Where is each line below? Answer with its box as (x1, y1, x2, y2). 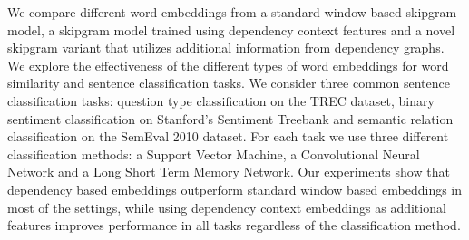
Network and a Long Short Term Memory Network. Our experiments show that (7, 162, 450, 181)
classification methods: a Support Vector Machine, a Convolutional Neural (7, 144, 420, 163)
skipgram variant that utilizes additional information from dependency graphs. (7, 38, 445, 57)
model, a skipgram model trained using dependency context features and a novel (7, 20, 455, 39)
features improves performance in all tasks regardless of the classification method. (7, 216, 461, 235)
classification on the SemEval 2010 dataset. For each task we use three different (7, 127, 449, 146)
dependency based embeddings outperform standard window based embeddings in (7, 179, 463, 198)
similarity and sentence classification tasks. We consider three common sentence (7, 73, 450, 92)
